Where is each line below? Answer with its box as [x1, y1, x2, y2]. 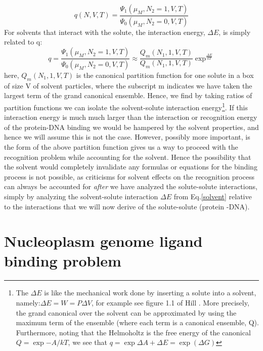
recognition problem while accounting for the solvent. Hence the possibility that [4, 151, 251, 162]
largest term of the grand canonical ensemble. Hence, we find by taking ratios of [4, 90, 252, 101]
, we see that [68, 337, 108, 347]
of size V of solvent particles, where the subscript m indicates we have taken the [4, 80, 252, 91]
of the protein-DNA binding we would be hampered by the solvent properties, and [4, 121, 259, 132]
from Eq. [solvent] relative [173, 191, 252, 201]
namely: [16, 297, 40, 308]
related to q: [4, 36, 42, 47]
